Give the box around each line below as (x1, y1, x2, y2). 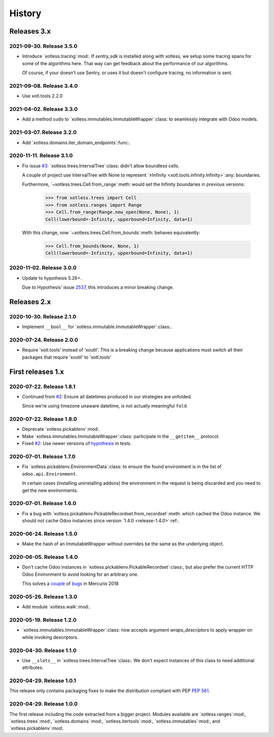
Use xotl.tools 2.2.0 (22, 93, 63, 99)
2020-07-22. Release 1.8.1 (9, 383, 76, 390)
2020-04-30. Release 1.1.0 (9, 646, 77, 654)
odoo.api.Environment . (22, 470, 77, 477)
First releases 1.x (9, 367, 64, 376)
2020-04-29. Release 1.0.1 (9, 677, 76, 684)
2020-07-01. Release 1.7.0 (9, 453, 76, 460)
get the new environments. (22, 487, 78, 493)
